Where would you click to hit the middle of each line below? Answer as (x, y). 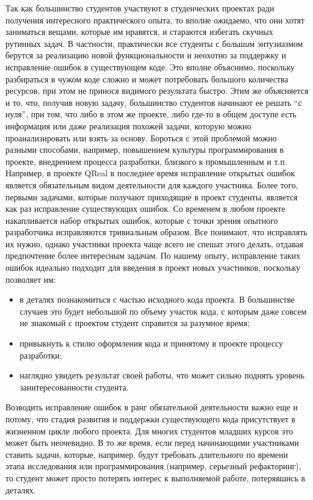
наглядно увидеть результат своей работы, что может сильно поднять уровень (162, 375)
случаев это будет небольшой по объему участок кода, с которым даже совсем (163, 311)
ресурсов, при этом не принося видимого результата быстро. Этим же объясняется (157, 91)
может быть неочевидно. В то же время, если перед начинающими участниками (152, 443)
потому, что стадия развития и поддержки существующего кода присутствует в (150, 419)
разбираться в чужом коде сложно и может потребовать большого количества (147, 79)
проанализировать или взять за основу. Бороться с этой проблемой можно (141, 137)
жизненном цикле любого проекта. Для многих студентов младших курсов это (149, 431)
